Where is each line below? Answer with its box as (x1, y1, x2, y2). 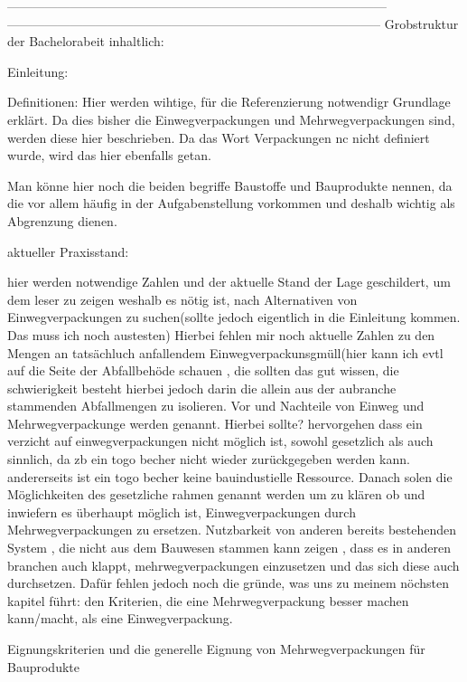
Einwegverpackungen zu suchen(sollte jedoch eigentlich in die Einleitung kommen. (7, 308, 461, 327)
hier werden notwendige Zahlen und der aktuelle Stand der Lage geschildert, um (7, 272, 451, 291)
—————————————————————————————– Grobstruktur (7, 14, 459, 33)
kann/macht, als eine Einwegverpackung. (7, 609, 233, 628)
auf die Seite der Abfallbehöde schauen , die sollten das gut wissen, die (7, 361, 399, 380)
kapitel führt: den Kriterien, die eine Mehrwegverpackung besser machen (7, 591, 409, 610)
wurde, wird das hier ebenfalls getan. (7, 146, 211, 165)
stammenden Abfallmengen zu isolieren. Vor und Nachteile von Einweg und (7, 396, 425, 415)
